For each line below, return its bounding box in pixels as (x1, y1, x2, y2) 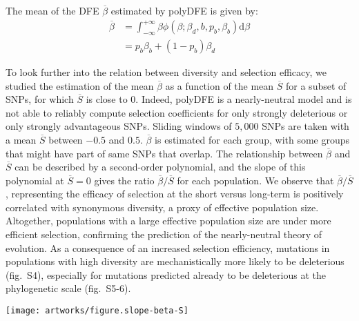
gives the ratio (94, 173, 155, 187)
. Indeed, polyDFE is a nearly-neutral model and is (135, 92, 352, 106)
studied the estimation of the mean (6, 78, 154, 93)
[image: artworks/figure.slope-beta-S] (6, 306, 188, 316)
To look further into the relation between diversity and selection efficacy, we (6, 64, 327, 79)
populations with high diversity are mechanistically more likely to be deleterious (6, 254, 345, 269)
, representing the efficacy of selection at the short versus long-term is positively (6, 186, 344, 201)
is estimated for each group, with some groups (155, 132, 350, 146)
